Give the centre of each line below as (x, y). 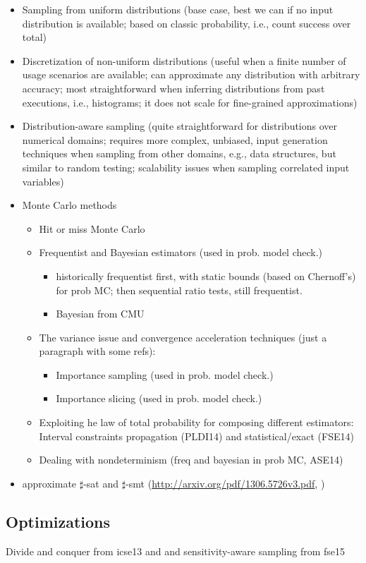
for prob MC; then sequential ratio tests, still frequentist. (179, 290)
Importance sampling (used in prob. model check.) (165, 374)
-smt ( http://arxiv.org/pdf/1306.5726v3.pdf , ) (225, 483)
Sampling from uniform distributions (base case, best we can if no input (178, 9)
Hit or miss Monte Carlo (92, 228)
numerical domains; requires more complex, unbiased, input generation (175, 139)
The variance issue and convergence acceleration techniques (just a (183, 337)
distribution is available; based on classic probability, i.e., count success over (187, 23)
